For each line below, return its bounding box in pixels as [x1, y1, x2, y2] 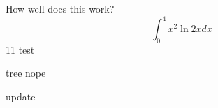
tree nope [6, 65, 46, 80]
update [6, 89, 36, 104]
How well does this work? [6, 1, 115, 15]
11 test [6, 42, 35, 56]
